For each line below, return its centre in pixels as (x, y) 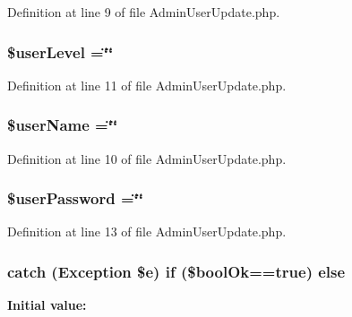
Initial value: (47, 305)
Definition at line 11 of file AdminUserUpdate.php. (147, 85)
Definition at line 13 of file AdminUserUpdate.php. (147, 231)
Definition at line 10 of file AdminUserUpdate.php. (147, 158)
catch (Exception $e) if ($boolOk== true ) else (176, 271)
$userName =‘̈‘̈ (63, 125)
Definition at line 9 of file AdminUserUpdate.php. (144, 12)
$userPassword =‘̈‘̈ (76, 198)
